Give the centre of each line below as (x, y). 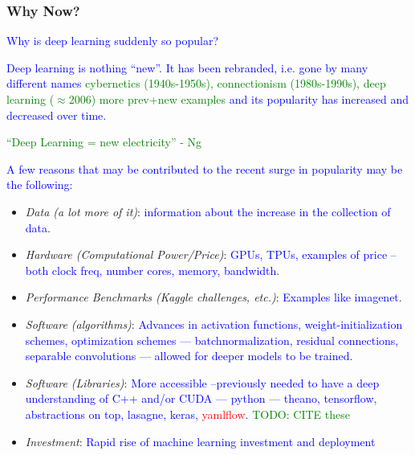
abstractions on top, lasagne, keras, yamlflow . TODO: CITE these (187, 414)
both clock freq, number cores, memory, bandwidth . (153, 270)
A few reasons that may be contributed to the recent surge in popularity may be (205, 168)
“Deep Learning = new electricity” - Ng (104, 142)
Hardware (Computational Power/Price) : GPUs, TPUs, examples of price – (211, 254)
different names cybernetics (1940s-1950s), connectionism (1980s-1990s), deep (196, 83)
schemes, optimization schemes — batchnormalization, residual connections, (212, 340)
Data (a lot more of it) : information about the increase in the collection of (208, 211)
